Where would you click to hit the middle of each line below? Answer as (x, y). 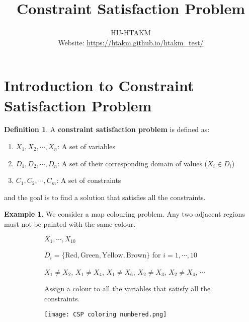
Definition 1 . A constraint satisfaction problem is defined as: (107, 129)
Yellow (112, 256)
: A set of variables (87, 146)
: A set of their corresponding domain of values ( (133, 163)
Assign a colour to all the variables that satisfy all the (128, 288)
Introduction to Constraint (99, 85)
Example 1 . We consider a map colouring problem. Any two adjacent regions (124, 214)
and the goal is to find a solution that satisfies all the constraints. (105, 197)
